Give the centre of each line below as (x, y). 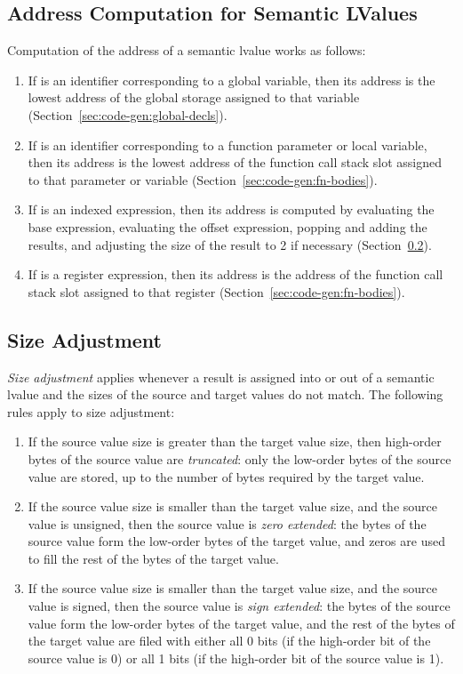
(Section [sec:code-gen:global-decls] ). (128, 114)
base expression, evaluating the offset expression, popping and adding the (228, 226)
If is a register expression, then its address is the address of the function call (235, 274)
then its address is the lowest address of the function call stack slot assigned (235, 162)
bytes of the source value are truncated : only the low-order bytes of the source (239, 458)
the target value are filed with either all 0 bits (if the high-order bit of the (229, 641)
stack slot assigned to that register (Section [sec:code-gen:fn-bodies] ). (216, 291)
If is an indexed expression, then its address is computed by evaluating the (231, 209)
